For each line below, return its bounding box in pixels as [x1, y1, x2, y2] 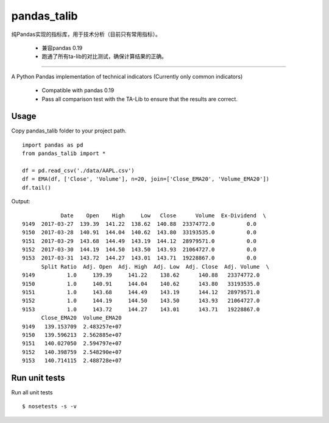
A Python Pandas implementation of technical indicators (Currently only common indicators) [11, 73, 243, 80]
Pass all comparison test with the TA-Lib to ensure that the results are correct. [41, 95, 238, 103]
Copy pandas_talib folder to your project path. [11, 127, 127, 134]
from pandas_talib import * [22, 150, 106, 157]
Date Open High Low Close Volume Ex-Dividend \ [60, 212, 266, 219]
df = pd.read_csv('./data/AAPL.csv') [22, 167, 135, 174]
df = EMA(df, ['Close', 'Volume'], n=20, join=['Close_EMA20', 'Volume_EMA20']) [22, 176, 270, 183]
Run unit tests [11, 372, 65, 383]
